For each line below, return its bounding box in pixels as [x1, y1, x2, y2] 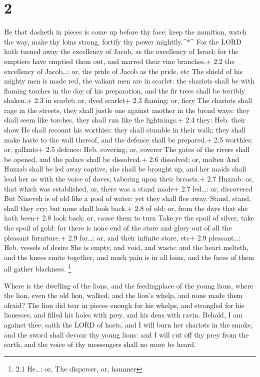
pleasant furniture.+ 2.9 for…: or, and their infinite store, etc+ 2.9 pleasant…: [4, 232, 240, 242]
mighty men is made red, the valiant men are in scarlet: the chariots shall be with [4, 75, 254, 86]
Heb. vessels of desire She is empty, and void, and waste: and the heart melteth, [4, 242, 248, 252]
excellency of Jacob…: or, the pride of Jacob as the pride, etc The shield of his [4, 65, 243, 76]
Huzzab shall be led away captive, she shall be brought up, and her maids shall [4, 163, 246, 174]
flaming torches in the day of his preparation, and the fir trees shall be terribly [4, 85, 245, 95]
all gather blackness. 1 [4, 262, 71, 274]
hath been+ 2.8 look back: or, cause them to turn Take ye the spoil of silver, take [4, 212, 254, 223]
